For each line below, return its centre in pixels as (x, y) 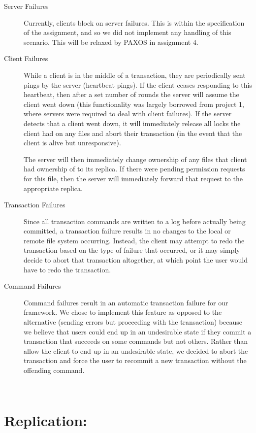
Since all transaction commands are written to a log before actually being (135, 221)
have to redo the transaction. (67, 269)
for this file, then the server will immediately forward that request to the (133, 178)
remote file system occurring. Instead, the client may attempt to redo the (134, 240)
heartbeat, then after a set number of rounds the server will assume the (131, 94)
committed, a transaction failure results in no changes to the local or (127, 231)
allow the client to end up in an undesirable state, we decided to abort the (136, 350)
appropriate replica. (53, 188)
